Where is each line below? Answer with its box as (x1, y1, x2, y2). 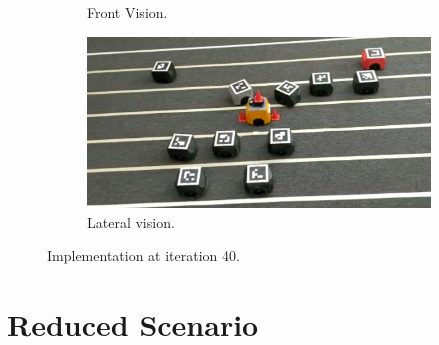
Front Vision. (87, 2, 168, 22)
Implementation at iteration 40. (47, 245, 240, 266)
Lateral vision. (87, 211, 175, 232)
